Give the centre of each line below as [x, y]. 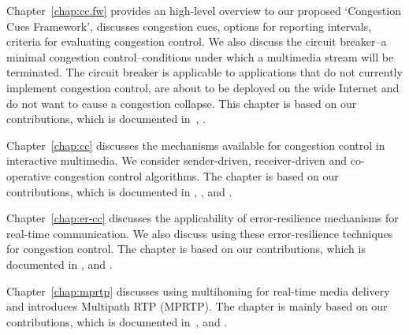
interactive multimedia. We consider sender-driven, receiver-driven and [177, 160]
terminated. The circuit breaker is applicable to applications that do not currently [204, 72]
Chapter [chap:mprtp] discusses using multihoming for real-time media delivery [198, 290]
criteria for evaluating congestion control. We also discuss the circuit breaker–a [197, 41]
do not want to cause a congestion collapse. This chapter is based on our [182, 103]
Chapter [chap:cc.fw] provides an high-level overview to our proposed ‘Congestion [204, 10]
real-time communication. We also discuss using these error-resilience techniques [200, 233]
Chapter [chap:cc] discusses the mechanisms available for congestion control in [196, 145]
